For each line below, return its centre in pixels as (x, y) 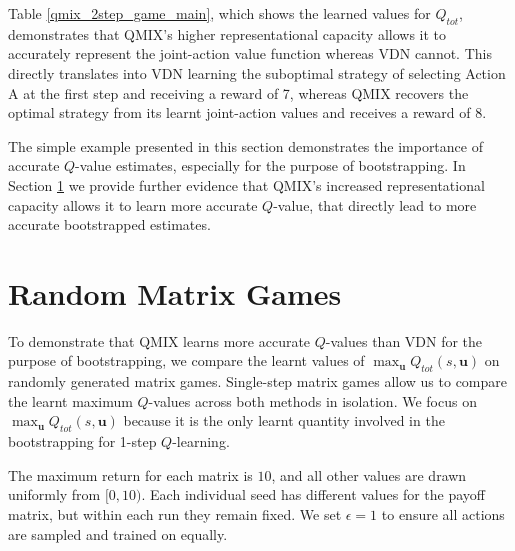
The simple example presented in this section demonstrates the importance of (245, 145)
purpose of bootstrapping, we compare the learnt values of (186, 360)
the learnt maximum (70, 400)
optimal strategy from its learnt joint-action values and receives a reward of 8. (247, 112)
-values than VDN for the (404, 340)
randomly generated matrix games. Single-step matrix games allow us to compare (258, 381)
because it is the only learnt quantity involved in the (284, 420)
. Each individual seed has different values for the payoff (313, 494)
